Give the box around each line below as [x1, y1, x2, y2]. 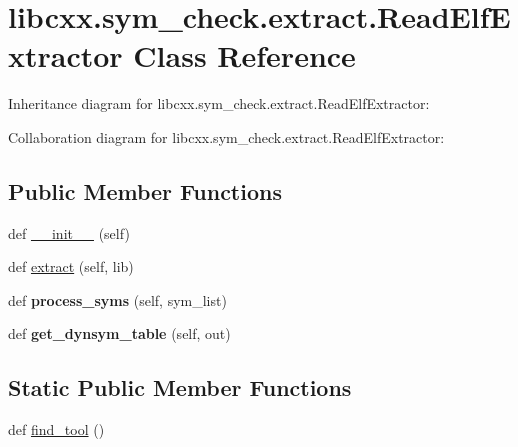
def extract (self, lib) [8, 256, 134, 277]
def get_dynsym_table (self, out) [8, 323, 231, 344]
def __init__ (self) [8, 222, 130, 243]
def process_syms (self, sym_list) [8, 289, 227, 310]
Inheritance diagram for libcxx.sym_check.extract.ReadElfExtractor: [8, 93, 430, 114]
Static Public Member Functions [8, 372, 352, 403]
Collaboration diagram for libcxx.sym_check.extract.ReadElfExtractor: [8, 126, 445, 147]
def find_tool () [8, 419, 105, 440]
